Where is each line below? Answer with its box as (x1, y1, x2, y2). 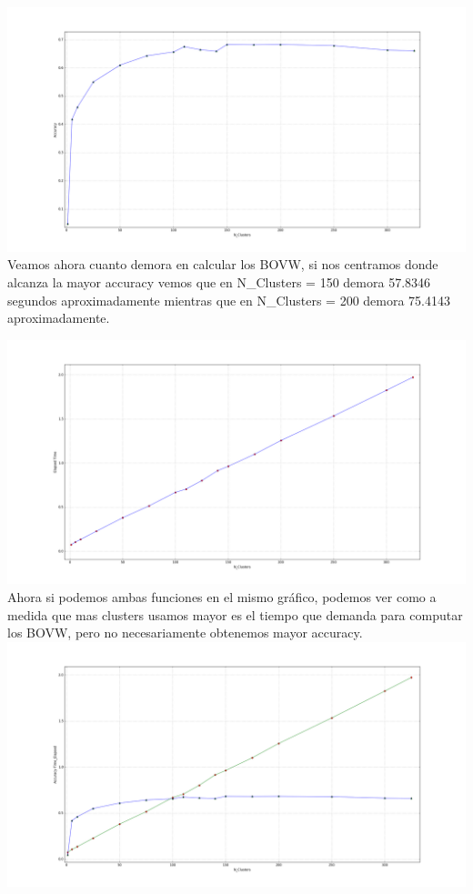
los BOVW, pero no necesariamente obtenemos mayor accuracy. (7, 623, 363, 642)
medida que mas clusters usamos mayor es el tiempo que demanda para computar (7, 605, 463, 624)
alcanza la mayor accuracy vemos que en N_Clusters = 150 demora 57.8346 (7, 272, 431, 291)
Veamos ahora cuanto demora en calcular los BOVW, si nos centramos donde (7, 255, 438, 274)
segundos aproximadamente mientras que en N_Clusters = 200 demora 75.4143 (7, 290, 451, 309)
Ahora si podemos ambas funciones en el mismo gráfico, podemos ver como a (7, 588, 437, 607)
